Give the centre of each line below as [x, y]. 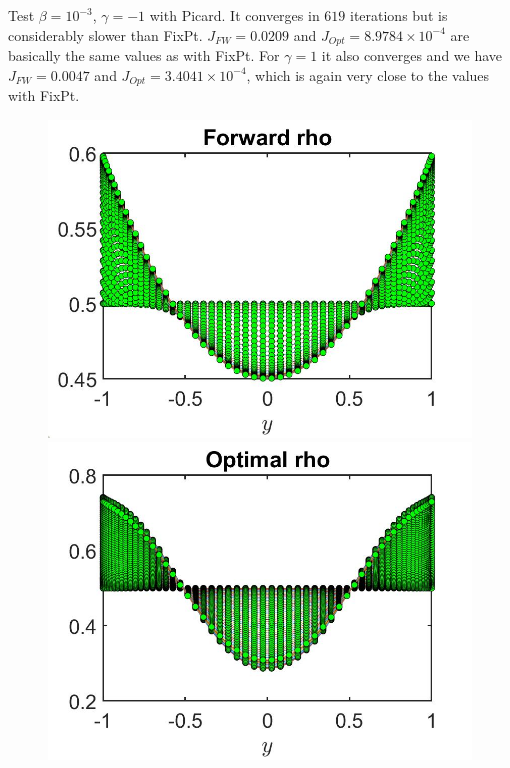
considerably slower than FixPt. [105, 34]
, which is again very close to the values [368, 74]
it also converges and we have [412, 55]
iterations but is [398, 15]
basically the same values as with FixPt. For [144, 55]
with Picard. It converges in [234, 15]
